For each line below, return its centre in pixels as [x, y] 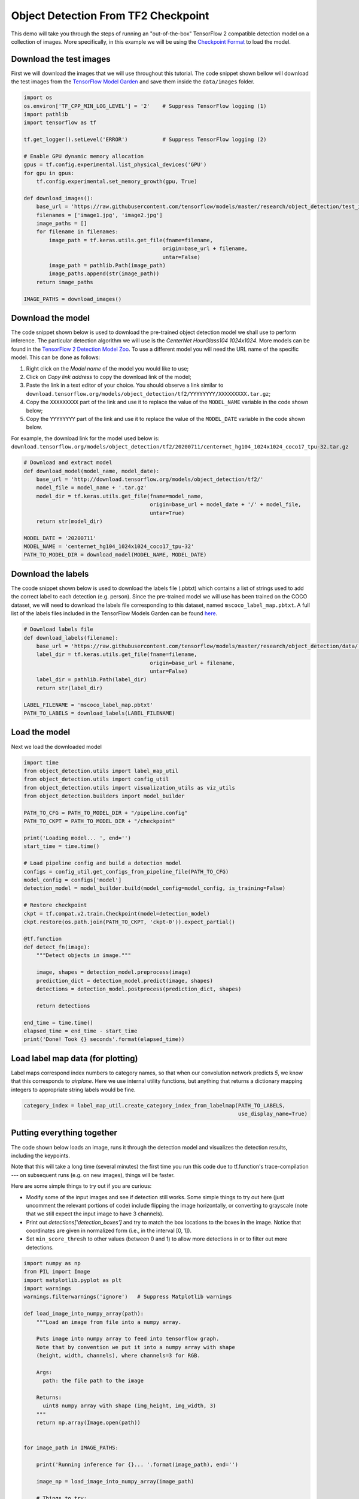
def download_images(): [59, 198]
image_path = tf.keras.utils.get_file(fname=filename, [131, 240]
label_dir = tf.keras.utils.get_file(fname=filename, [117, 654]
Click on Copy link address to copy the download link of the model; [109, 377]
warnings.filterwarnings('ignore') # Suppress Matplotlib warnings [128, 1297]
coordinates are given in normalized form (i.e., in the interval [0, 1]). [109, 1231]
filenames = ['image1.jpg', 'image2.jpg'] [99, 215]
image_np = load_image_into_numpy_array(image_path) [115, 1481]
